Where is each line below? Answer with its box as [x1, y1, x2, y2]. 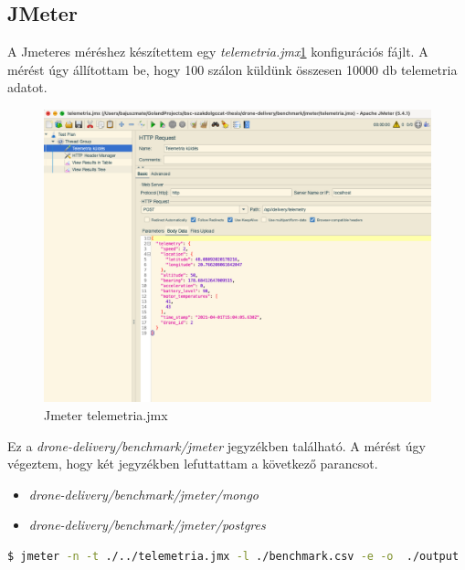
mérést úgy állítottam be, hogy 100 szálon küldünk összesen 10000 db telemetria [7, 59, 458, 79]
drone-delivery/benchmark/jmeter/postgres [28, 515, 266, 534]
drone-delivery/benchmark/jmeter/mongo [28, 484, 259, 503]
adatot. [7, 78, 48, 97]
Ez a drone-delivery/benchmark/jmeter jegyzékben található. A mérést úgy [7, 436, 426, 455]
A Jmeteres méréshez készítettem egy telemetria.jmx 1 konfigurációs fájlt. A [7, 42, 428, 61]
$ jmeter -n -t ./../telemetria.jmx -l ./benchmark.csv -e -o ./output [7, 550, 460, 564]
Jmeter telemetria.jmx [44, 406, 168, 425]
